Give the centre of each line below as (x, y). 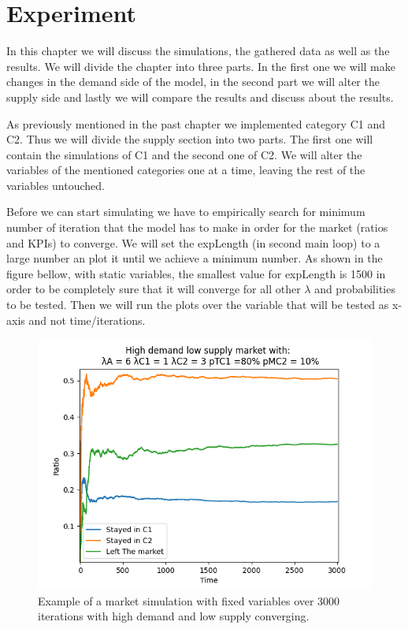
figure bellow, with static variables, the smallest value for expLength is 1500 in (196, 273)
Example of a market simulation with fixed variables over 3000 (189, 600)
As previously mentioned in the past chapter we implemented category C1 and (196, 123)
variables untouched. (56, 185)
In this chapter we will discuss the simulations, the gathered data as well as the (198, 51)
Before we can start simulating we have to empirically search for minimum (186, 212)
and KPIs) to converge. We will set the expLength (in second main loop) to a (193, 242)
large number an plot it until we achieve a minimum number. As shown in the (195, 258)
